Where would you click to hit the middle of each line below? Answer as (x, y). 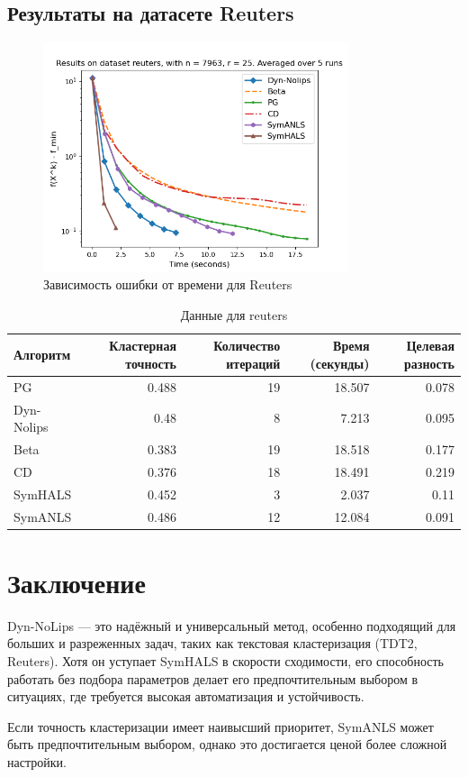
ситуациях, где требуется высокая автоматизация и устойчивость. (186, 696)
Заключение (76, 582)
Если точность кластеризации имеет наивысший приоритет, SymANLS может (220, 726)
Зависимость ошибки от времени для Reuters (168, 284)
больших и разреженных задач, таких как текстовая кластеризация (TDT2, (212, 643)
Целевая (430, 346)
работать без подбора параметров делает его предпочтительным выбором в (213, 678)
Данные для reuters (234, 314)
